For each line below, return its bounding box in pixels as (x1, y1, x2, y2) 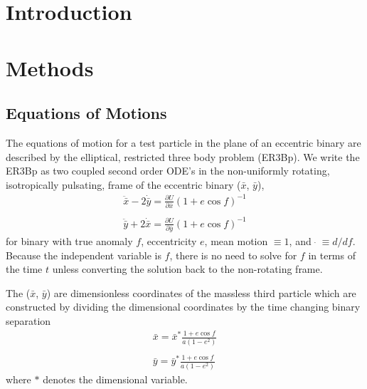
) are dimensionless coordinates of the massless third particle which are (46, 285, 356, 300)
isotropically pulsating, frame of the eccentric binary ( (6, 177, 241, 192)
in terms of (308, 247, 356, 262)
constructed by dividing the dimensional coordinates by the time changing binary (6, 299, 361, 314)
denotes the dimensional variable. (43, 371, 188, 386)
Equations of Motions (6, 102, 167, 124)
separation (6, 313, 51, 328)
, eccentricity (141, 234, 197, 249)
